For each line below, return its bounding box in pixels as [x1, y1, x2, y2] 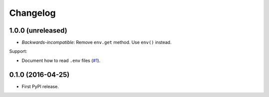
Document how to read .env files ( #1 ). [21, 57, 101, 63]
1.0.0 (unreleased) [9, 26, 67, 35]
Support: [9, 48, 27, 54]
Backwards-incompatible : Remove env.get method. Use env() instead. [21, 40, 172, 46]
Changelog [9, 7, 56, 18]
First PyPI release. [21, 83, 59, 89]
